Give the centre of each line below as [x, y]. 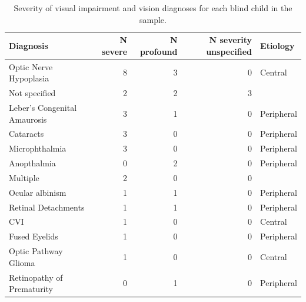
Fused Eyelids [34, 236]
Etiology [277, 45]
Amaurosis [28, 119]
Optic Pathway [36, 251]
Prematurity [31, 289]
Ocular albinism [38, 192]
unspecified [229, 51]
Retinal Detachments [47, 207]
